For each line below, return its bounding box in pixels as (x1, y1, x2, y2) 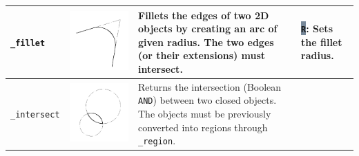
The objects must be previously (138, 106, 271, 120)
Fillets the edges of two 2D (138, 8, 269, 22)
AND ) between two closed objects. (138, 93, 277, 107)
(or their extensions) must (138, 48, 266, 63)
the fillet (301, 34, 342, 49)
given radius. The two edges (138, 34, 274, 49)
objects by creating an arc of (138, 21, 278, 36)
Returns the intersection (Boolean (138, 79, 282, 93)
